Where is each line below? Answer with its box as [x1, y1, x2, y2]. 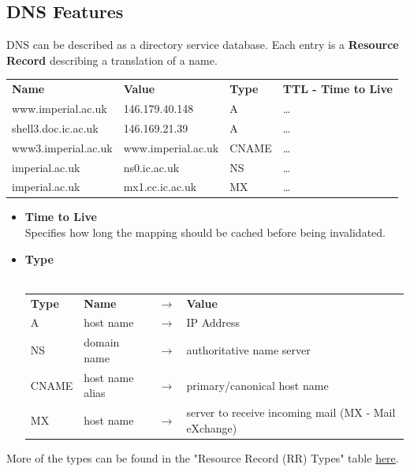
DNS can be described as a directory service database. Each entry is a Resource [6, 36, 399, 53]
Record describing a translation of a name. [6, 51, 218, 68]
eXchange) [186, 419, 237, 436]
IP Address [186, 314, 240, 331]
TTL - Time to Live [282, 81, 393, 97]
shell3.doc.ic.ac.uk [12, 119, 99, 136]
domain [84, 334, 120, 350]
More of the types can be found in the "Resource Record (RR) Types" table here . [6, 449, 399, 466]
